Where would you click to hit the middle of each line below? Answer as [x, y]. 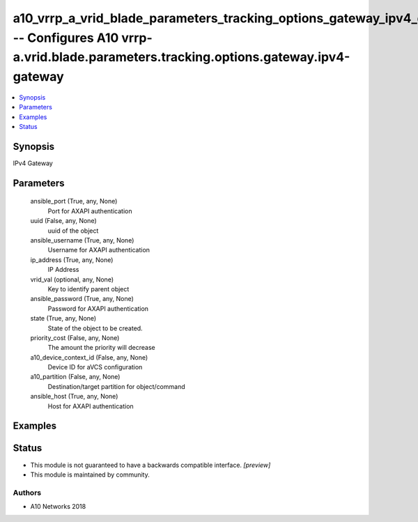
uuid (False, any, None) [63, 221]
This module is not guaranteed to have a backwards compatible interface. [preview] [150, 465]
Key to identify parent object [88, 289]
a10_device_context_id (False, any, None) [89, 357]
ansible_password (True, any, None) [82, 299]
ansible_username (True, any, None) [82, 240]
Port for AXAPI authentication [90, 211]
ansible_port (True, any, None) [74, 201]
